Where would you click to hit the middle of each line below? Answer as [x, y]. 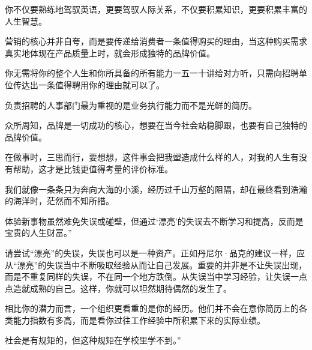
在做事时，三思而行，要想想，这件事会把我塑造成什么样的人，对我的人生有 [152, 157]
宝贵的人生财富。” [38, 233]
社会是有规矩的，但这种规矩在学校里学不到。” [93, 340]
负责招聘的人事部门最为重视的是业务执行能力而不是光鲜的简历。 [131, 105]
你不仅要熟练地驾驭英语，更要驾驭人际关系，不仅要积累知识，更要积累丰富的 [156, 9]
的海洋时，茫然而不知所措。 [59, 201]
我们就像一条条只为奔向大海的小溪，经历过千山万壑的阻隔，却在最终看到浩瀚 [156, 189]
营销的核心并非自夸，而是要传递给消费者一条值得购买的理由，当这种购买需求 [156, 41]
